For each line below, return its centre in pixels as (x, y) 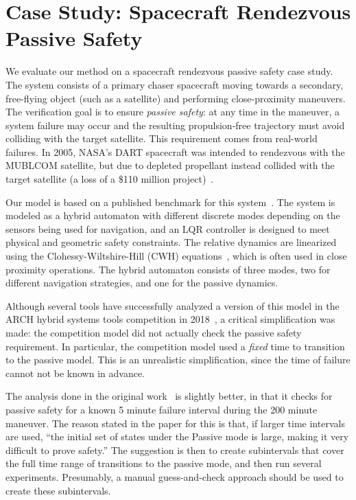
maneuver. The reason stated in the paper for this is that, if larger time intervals (175, 423)
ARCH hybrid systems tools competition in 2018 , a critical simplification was (170, 319)
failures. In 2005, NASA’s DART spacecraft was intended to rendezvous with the (175, 151)
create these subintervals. (58, 490)
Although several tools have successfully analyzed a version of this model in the (173, 305)
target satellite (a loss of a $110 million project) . (110, 179)
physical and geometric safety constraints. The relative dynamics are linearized (171, 242)
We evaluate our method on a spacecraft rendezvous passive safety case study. (169, 71)
